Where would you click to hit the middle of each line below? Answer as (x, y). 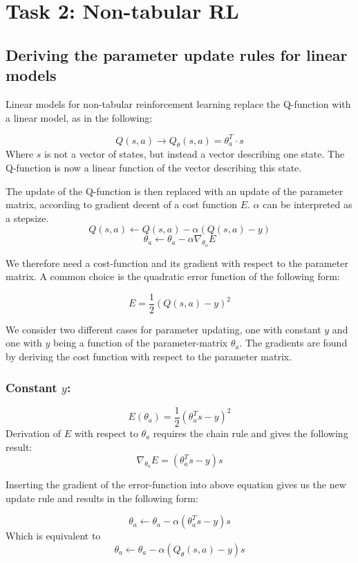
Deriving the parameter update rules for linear (177, 54)
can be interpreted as (308, 204)
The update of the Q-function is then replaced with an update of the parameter (175, 191)
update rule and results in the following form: (102, 498)
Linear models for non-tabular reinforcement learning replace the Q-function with (178, 103)
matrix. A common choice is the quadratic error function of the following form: (173, 276)
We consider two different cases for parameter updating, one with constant (163, 329)
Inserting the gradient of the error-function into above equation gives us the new (176, 484)
